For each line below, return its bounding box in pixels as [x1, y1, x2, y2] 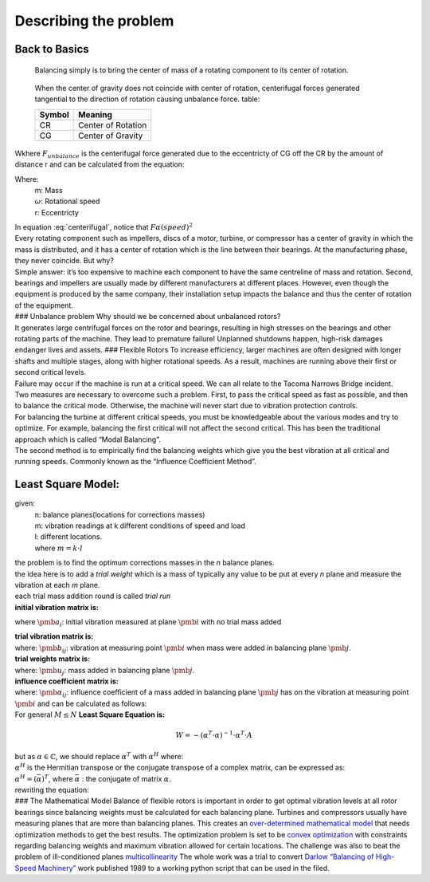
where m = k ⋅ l [34, 543, 83, 553]
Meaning [78, 108, 113, 120]
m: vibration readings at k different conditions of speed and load [34, 521, 246, 530]
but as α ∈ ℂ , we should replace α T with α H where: [14, 750, 184, 761]
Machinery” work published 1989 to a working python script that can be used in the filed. [37, 863, 330, 872]
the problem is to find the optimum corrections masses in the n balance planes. [14, 558, 275, 568]
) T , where [41, 773, 73, 783]
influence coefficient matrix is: [14, 676, 119, 686]
